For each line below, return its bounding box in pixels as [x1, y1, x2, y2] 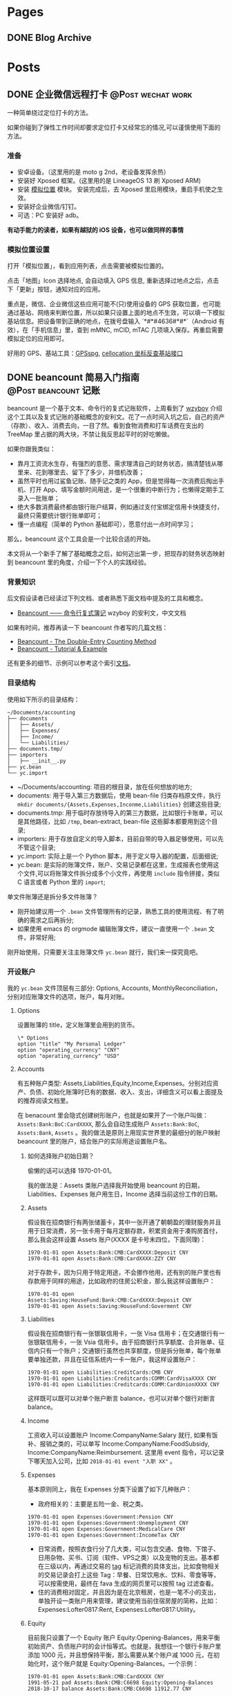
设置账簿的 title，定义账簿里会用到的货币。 [17, 1021, 139, 1029]
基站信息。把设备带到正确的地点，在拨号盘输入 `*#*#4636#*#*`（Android [7, 317, 217, 325]
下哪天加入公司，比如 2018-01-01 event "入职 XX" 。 [27, 1457, 176, 1465]
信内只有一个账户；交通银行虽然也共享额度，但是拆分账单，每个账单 [27, 1346, 222, 1354]
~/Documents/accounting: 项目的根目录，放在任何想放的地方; [17, 782, 193, 791]
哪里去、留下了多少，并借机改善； [47, 468, 145, 476]
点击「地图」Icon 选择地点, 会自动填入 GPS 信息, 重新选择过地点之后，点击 [7, 276, 220, 285]
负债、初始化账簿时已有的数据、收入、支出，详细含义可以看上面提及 [29, 1088, 223, 1096]
